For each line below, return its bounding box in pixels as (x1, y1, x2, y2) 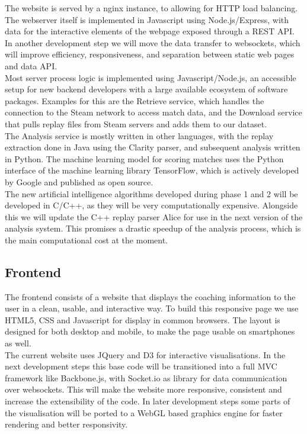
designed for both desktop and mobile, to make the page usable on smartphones (5, 325, 295, 337)
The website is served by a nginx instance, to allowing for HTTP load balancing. (5, 2, 298, 14)
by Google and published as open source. (5, 175, 153, 188)
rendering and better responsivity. (5, 418, 128, 430)
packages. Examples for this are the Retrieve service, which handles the (5, 94, 264, 107)
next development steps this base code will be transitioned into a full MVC (5, 360, 277, 372)
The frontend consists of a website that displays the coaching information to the (5, 290, 296, 303)
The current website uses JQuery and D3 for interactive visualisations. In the (5, 348, 286, 361)
